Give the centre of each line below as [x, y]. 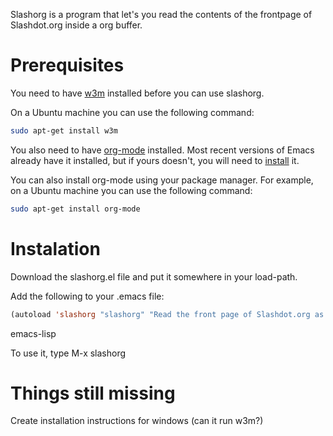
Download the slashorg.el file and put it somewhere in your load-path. [154, 276]
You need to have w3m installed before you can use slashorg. [137, 93]
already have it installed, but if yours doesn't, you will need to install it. [155, 160]
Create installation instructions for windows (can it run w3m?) [137, 421]
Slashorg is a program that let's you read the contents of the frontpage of [161, 14]
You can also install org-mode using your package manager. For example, [162, 180]
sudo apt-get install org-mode [75, 209]
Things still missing [93, 393]
